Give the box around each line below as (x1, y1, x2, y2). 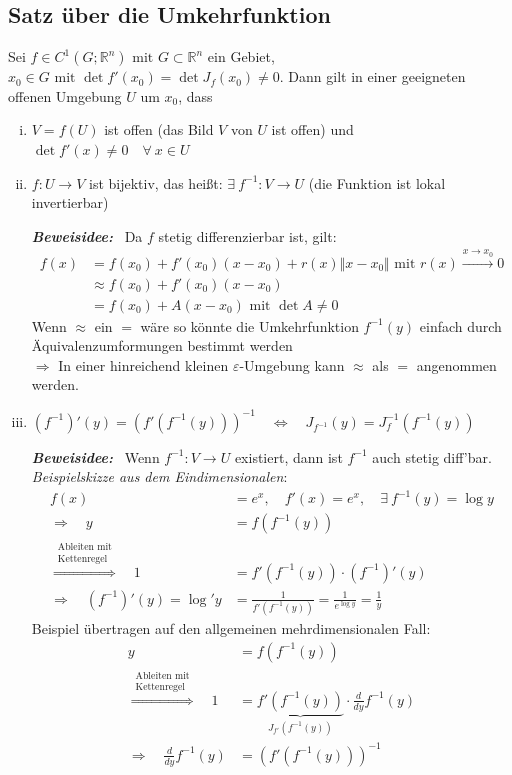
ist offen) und (271, 119, 354, 140)
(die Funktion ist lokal (308, 172, 446, 193)
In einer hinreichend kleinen (58, 354, 229, 375)
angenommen (416, 354, 497, 375)
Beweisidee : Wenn (31, 446, 160, 467)
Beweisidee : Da (31, 225, 143, 246)
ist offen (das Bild (104, 119, 214, 140)
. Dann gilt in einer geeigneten (279, 66, 466, 87)
